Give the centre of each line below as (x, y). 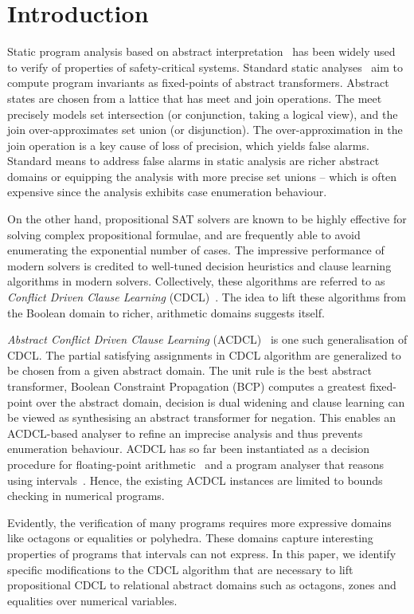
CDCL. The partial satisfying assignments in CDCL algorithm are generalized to (204, 354)
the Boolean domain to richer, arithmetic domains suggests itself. (166, 312)
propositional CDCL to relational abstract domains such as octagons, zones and (202, 585)
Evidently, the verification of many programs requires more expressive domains (199, 522)
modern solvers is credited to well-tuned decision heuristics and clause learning (199, 265)
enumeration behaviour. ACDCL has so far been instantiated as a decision (189, 449)
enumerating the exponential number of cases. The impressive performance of (196, 250)
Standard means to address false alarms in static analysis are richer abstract (193, 161)
